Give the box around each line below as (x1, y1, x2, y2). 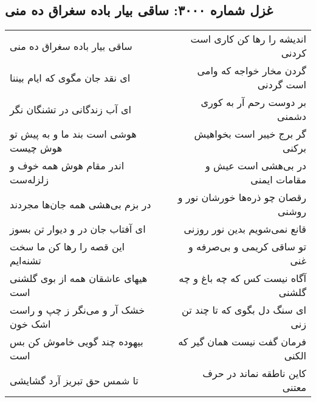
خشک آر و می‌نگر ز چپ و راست (10, 303, 145, 317)
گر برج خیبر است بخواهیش (194, 127, 306, 141)
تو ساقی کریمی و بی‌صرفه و (188, 239, 306, 254)
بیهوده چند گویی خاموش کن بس (10, 334, 143, 349)
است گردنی (257, 77, 306, 92)
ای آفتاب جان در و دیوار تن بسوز (10, 222, 146, 236)
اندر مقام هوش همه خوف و (10, 158, 125, 173)
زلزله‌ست (10, 172, 49, 187)
